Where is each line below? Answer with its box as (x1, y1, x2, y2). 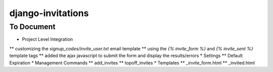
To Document (9, 22, 56, 31)
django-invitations (9, 8, 89, 19)
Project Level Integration (22, 36, 73, 42)
